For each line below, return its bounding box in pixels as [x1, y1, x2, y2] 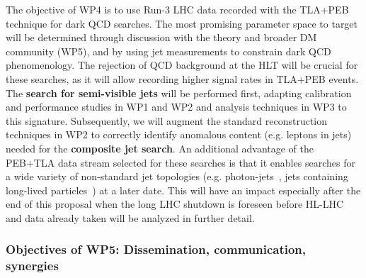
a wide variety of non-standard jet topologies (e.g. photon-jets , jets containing [6, 169, 348, 184]
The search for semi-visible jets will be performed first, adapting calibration [6, 85, 352, 100]
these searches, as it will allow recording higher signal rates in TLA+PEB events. [6, 71, 359, 86]
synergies [6, 257, 59, 274]
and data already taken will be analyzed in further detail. [6, 210, 255, 225]
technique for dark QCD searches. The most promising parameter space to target [6, 16, 358, 30]
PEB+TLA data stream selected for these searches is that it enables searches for [6, 155, 355, 169]
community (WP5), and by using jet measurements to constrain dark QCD [6, 43, 331, 58]
